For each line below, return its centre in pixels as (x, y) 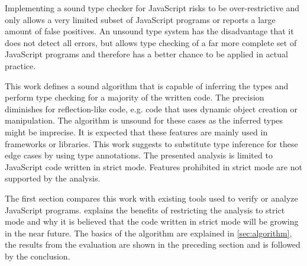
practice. (20, 65)
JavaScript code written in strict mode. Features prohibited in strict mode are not (153, 166)
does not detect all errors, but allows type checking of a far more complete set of (151, 42)
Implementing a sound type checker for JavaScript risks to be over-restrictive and (152, 8)
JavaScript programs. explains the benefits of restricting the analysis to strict (145, 210)
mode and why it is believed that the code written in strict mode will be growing (152, 221)
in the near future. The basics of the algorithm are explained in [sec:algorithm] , (148, 233)
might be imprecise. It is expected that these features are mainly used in (136, 132)
